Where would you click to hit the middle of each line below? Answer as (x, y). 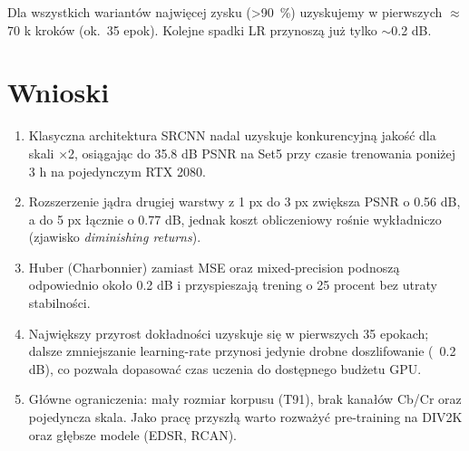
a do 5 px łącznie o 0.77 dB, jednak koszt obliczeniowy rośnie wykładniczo (235, 219)
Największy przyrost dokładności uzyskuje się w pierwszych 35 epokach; (229, 333)
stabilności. (59, 303)
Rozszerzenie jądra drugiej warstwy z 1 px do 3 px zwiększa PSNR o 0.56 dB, (244, 202)
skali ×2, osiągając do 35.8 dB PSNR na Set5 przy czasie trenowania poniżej (242, 153)
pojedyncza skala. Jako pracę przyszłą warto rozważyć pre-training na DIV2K (245, 417)
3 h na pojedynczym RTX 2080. (117, 171)
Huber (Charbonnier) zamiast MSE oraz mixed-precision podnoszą (214, 267)
